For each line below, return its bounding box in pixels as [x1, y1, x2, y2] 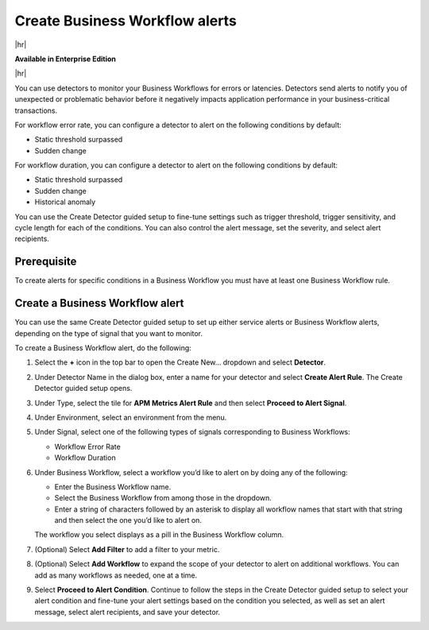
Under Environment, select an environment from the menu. [34, 412, 227, 422]
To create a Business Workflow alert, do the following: [14, 343, 192, 353]
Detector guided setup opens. [34, 384, 133, 393]
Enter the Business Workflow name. [54, 481, 172, 492]
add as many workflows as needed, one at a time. [34, 570, 198, 580]
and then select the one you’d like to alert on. [54, 516, 203, 525]
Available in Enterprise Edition [14, 54, 117, 64]
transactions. [14, 106, 58, 115]
